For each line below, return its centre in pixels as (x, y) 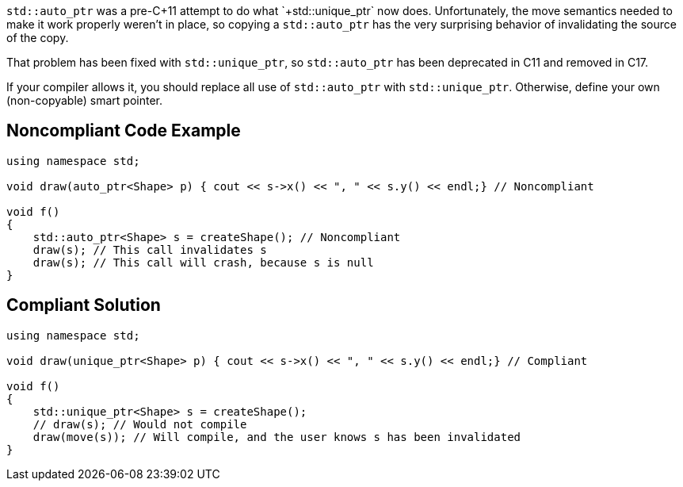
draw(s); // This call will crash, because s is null (203, 262)
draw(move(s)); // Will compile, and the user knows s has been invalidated (277, 437)
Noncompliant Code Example (124, 131)
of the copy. (38, 38)
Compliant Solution (84, 305)
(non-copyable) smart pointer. (85, 100)
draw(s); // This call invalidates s (150, 249)
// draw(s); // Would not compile (140, 424)
